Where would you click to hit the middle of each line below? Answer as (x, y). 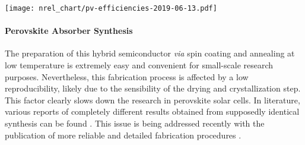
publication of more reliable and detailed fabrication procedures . (123, 135)
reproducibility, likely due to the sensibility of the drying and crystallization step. (153, 88)
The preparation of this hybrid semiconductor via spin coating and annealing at (150, 53)
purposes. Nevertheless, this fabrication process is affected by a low (127, 76)
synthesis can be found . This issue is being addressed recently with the (135, 123)
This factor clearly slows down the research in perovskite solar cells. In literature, (152, 100)
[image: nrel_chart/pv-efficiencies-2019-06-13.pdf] (111, 8)
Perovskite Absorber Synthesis (69, 31)
